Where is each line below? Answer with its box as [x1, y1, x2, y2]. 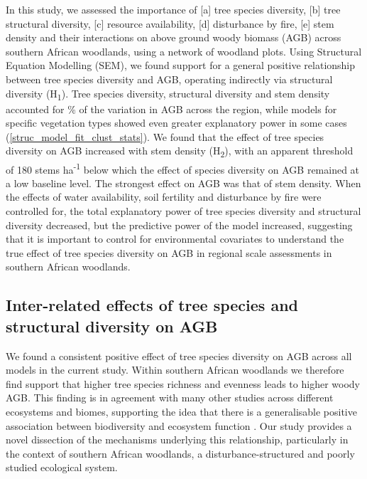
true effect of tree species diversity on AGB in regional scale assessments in [6, 245, 332, 260]
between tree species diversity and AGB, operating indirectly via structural [6, 71, 333, 86]
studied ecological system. [6, 460, 118, 475]
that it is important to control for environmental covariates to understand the [6, 231, 344, 246]
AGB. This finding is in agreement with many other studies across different [6, 390, 334, 405]
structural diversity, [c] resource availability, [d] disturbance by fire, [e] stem [6, 16, 334, 31]
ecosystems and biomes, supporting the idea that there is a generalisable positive [6, 404, 357, 419]
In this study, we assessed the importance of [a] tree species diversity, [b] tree [6, 2, 341, 16]
